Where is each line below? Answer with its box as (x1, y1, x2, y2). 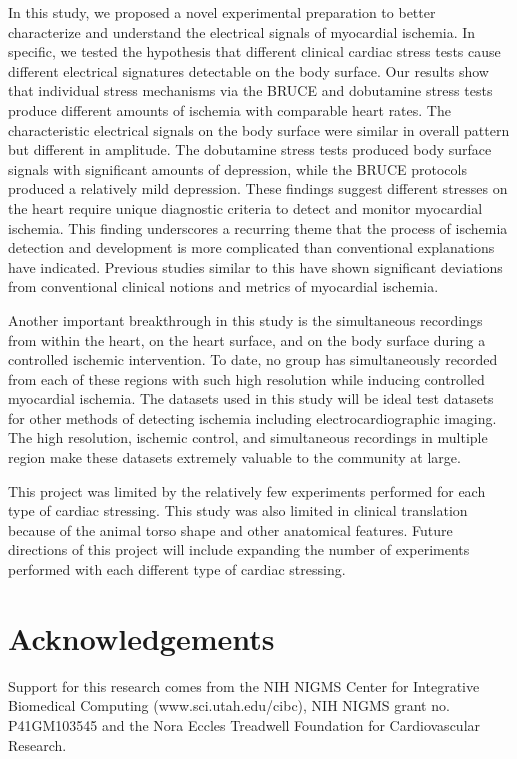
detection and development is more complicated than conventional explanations (8, 237, 495, 258)
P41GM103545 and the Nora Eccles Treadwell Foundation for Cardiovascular (8, 714, 481, 735)
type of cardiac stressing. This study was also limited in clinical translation (8, 500, 468, 521)
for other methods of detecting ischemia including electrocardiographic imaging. (8, 407, 497, 428)
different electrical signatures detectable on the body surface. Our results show (8, 60, 489, 81)
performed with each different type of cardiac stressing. (8, 559, 346, 580)
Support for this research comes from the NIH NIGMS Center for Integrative (8, 675, 480, 696)
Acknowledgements (8, 617, 275, 658)
